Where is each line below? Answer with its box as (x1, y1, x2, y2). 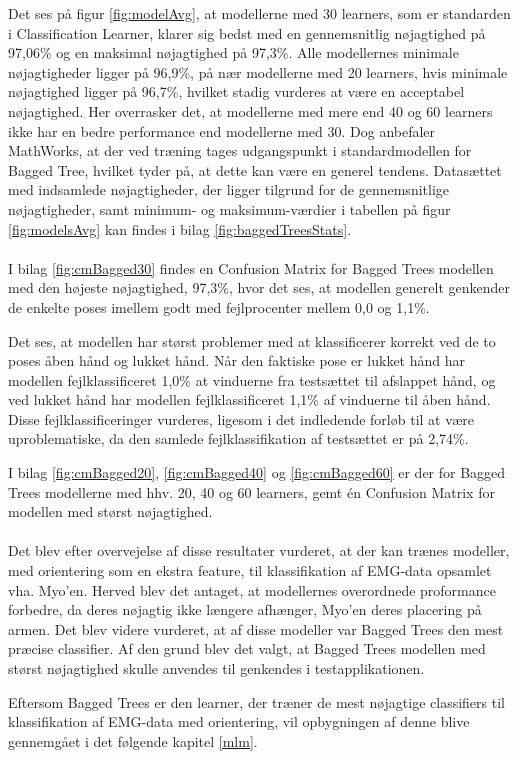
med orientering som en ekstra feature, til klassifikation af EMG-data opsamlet (8, 560, 492, 581)
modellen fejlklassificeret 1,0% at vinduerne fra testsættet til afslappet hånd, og (8, 369, 496, 390)
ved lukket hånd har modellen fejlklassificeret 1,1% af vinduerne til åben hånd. (8, 389, 491, 410)
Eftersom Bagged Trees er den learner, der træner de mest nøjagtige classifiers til (8, 691, 505, 712)
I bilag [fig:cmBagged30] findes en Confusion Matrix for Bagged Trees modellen (8, 257, 494, 278)
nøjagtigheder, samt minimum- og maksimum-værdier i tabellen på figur (8, 198, 451, 219)
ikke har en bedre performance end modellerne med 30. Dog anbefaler (8, 120, 436, 141)
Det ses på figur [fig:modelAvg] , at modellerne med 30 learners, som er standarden (8, 3, 511, 23)
